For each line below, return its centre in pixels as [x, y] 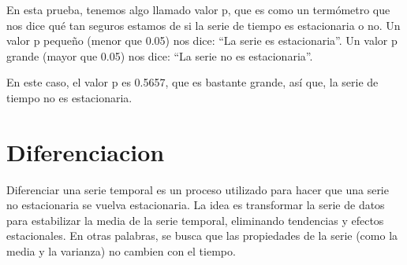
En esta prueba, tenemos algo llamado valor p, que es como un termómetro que [198, 9]
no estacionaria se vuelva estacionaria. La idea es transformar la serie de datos [196, 205]
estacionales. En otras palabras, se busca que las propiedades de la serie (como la [202, 236]
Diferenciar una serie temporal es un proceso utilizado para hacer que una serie [198, 189]
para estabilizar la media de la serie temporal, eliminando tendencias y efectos [195, 220]
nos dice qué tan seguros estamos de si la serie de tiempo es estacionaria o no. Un [203, 25]
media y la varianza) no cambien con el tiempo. [121, 251]
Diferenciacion [86, 151]
